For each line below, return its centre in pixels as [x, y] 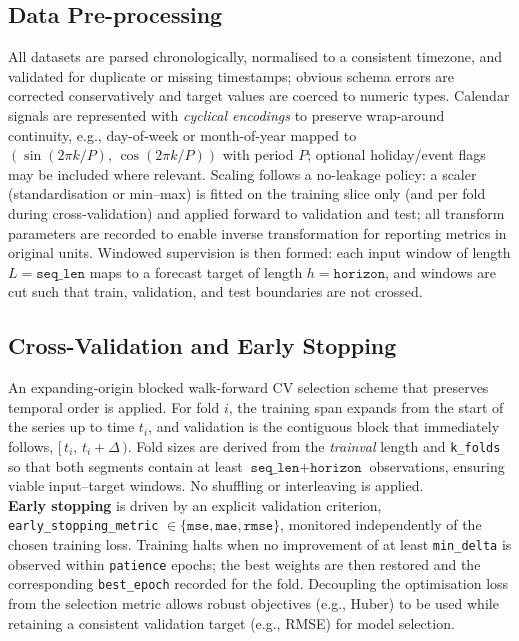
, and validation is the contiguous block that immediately [324, 426]
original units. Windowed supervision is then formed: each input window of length [259, 252]
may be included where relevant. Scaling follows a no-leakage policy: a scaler [242, 173]
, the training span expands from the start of [366, 406]
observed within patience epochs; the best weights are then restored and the [244, 563]
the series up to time [71, 426]
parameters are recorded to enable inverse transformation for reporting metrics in [257, 232]
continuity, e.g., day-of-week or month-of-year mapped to [182, 134]
